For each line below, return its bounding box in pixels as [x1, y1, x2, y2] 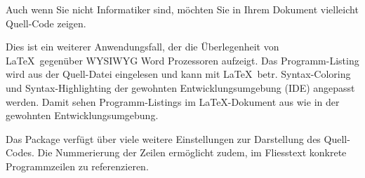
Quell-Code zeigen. [6, 15, 86, 30]
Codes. [6, 145, 34, 160]
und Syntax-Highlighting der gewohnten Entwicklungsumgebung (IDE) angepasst [6, 80, 355, 95]
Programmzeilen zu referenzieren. [6, 158, 149, 173]
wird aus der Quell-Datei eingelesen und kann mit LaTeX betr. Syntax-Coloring [6, 67, 351, 81]
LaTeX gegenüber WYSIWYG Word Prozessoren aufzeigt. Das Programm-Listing [6, 53, 359, 67]
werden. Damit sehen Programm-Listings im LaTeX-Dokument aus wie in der [6, 94, 340, 109]
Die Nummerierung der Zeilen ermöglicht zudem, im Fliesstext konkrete [37, 145, 347, 160]
